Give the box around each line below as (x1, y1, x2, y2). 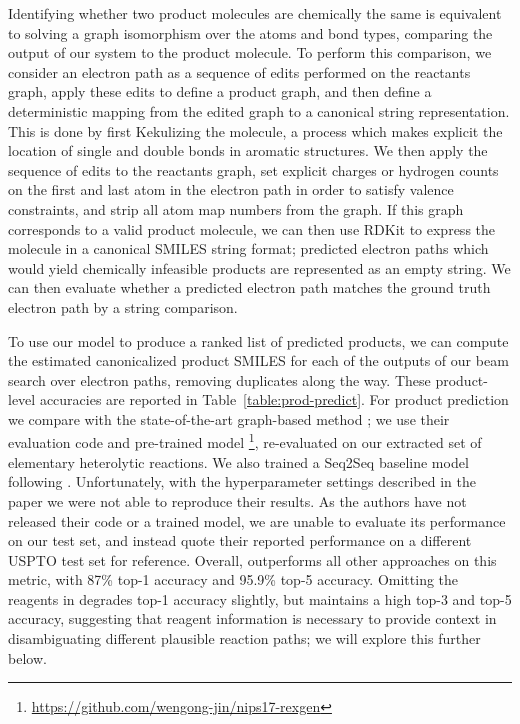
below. (8, 647, 47, 668)
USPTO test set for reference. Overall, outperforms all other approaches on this (8, 549, 497, 570)
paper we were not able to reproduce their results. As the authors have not (8, 490, 467, 511)
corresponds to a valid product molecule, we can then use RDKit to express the (8, 218, 496, 239)
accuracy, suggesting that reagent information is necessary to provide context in (8, 608, 497, 629)
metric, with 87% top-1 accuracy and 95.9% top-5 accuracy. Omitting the (8, 569, 459, 590)
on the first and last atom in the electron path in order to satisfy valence (8, 179, 454, 200)
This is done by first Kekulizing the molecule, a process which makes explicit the (8, 120, 503, 141)
